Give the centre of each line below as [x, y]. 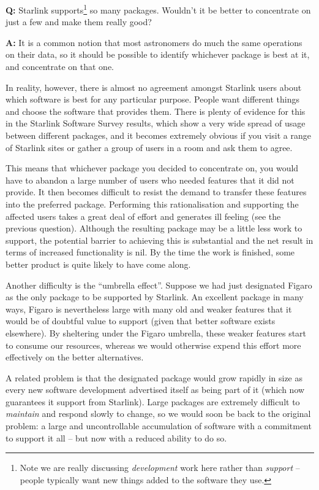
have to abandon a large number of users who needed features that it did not [150, 180]
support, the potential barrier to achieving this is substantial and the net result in [159, 240]
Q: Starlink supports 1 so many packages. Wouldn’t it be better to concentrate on [158, 9]
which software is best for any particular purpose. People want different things [152, 99]
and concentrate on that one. [60, 67]
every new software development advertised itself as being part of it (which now [155, 390]
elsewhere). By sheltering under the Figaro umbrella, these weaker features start [156, 332]
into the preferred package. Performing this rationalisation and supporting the [152, 204]
